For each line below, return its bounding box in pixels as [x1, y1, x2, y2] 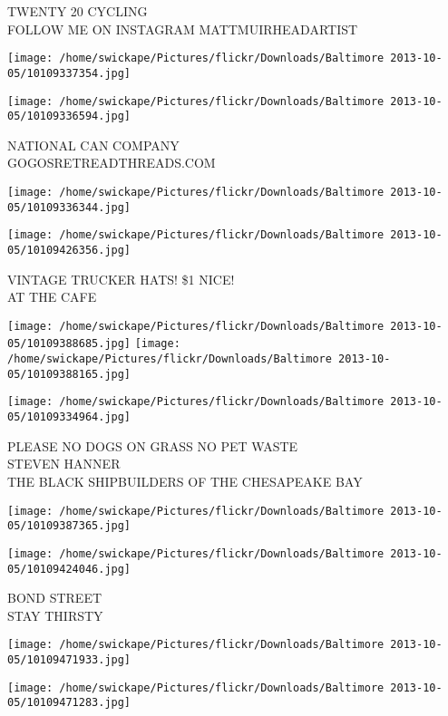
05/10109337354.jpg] [7, 66, 131, 80]
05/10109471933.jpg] [7, 653, 131, 666]
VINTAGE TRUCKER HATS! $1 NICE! [7, 269, 235, 288]
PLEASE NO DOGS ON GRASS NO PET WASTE [7, 436, 298, 455]
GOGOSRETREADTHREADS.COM [7, 153, 216, 172]
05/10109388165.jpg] [7, 367, 131, 381]
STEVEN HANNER [7, 454, 121, 473]
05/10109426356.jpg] [7, 243, 131, 256]
